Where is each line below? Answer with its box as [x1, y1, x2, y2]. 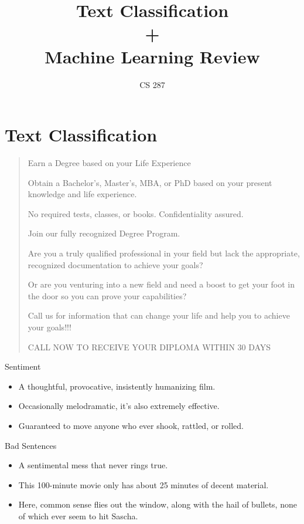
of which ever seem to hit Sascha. [18, 509, 138, 522]
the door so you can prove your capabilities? [28, 289, 187, 302]
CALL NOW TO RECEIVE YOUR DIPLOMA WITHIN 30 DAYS [28, 340, 271, 353]
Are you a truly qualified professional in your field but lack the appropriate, [28, 247, 300, 259]
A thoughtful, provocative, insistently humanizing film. [18, 380, 216, 392]
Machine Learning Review [45, 44, 260, 68]
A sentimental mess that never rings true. [18, 459, 168, 471]
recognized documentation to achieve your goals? [28, 258, 203, 271]
